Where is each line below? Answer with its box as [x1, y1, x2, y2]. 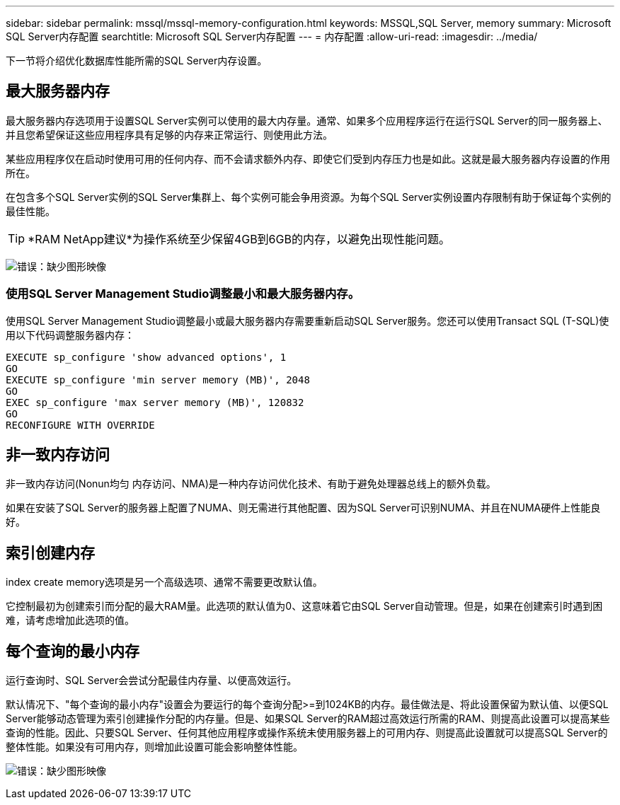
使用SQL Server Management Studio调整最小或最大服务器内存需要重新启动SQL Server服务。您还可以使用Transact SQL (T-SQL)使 [6, 314, 609, 327]
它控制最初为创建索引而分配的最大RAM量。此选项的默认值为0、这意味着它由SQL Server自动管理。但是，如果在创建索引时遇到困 [6, 600, 603, 613]
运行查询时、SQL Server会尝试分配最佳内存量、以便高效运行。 [6, 674, 297, 687]
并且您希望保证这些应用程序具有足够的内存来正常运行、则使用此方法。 [6, 128, 333, 141]
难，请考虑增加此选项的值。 [6, 614, 134, 627]
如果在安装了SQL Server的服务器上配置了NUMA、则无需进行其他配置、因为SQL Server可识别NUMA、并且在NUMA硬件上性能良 [6, 502, 601, 514]
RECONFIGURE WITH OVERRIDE [6, 419, 155, 431]
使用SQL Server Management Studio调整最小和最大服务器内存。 [6, 286, 360, 301]
